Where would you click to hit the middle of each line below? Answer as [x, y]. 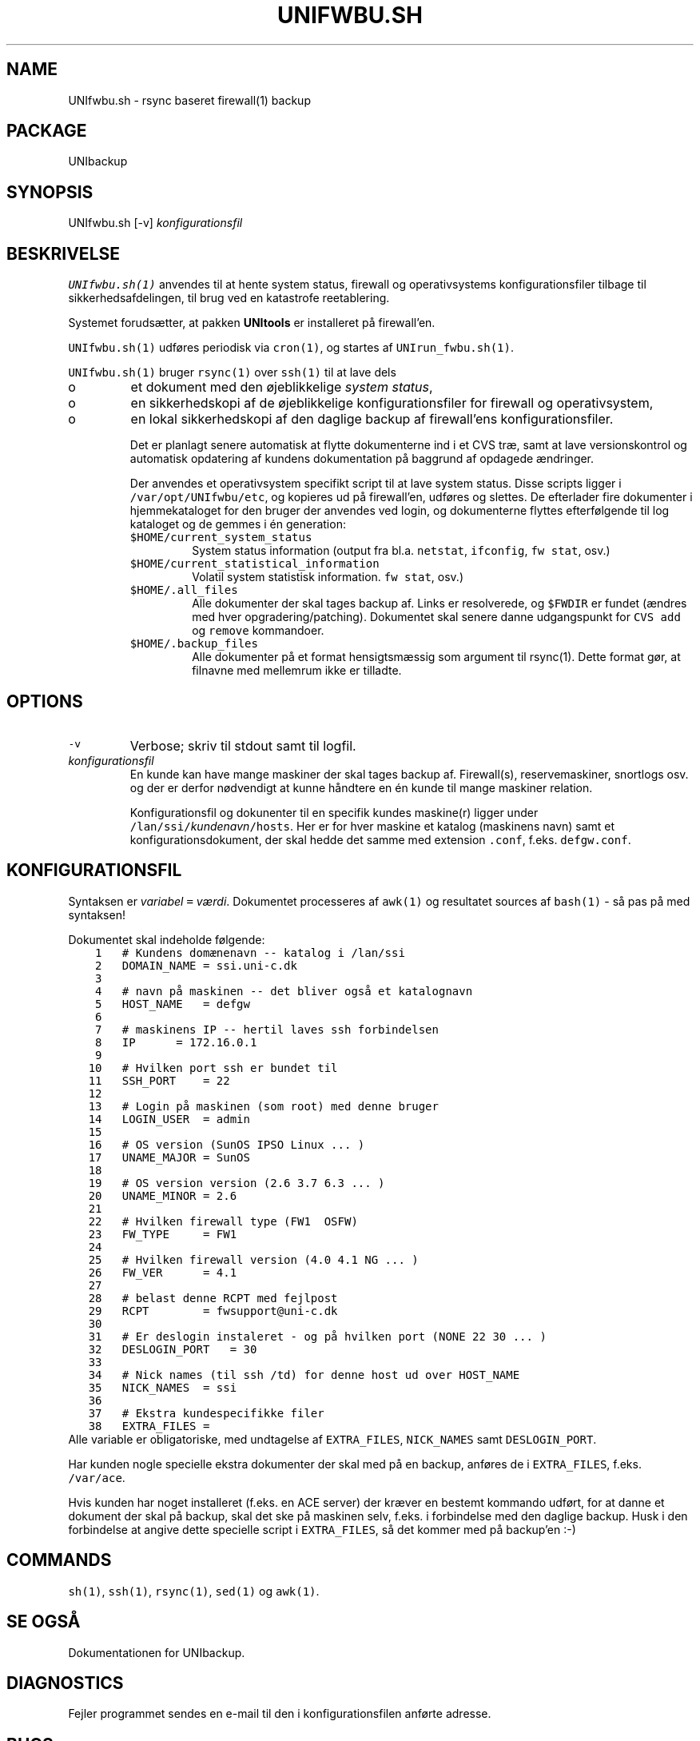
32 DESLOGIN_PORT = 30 [173, 1349]
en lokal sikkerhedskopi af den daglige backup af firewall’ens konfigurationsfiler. [372, 419]
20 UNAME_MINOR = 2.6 [163, 1195]
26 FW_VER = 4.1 [163, 1272]
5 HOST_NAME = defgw [173, 1004]
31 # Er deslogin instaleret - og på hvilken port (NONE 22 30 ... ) [317, 1336]
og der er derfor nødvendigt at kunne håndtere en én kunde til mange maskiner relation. [361, 787]
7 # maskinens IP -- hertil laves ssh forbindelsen [267, 1029]
